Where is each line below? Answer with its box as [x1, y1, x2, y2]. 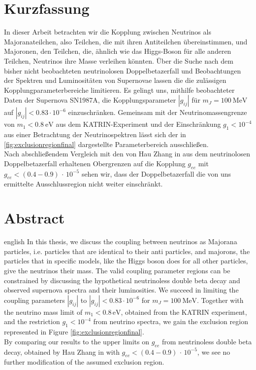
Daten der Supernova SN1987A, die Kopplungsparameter [4, 95, 176, 105]
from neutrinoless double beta [161, 336, 252, 346]
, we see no [197, 346, 230, 357]
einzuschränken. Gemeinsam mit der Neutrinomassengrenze [68, 107, 247, 117]
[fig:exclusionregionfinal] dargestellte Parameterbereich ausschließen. [4, 139, 209, 149]
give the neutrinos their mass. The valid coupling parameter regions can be [4, 265, 230, 275]
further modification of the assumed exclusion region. [4, 357, 164, 367]
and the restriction [4, 316, 60, 327]
